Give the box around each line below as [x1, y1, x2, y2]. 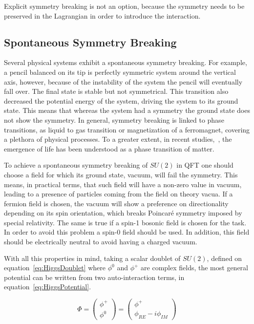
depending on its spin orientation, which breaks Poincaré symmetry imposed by [4, 208, 242, 218]
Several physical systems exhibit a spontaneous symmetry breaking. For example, [4, 57, 247, 67]
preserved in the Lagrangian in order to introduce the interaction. [4, 10, 201, 21]
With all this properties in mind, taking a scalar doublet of [4, 253, 181, 263]
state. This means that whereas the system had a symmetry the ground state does [4, 105, 250, 115]
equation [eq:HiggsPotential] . [4, 281, 91, 292]
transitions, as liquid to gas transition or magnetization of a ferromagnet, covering [4, 124, 250, 134]
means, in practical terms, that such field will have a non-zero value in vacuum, [4, 179, 242, 189]
